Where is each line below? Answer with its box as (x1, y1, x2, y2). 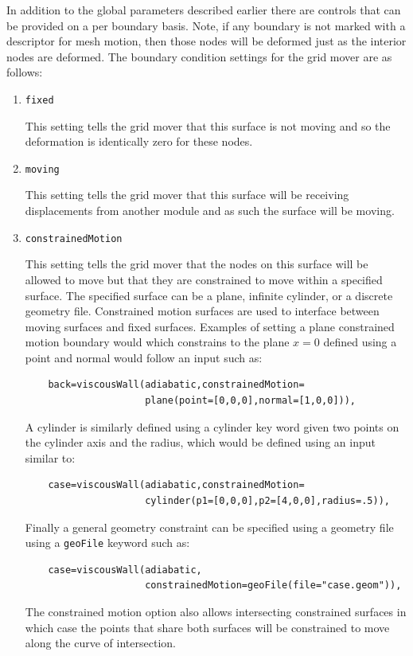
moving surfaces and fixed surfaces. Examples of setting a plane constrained (25, 318, 395, 334)
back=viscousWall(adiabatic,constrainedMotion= (48, 379, 305, 391)
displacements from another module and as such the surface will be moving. (25, 202, 395, 219)
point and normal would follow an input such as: (25, 349, 263, 365)
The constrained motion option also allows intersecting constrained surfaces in (25, 603, 407, 620)
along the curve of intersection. (25, 635, 176, 651)
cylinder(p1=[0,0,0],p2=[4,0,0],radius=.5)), (145, 495, 390, 507)
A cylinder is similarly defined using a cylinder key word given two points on (25, 418, 399, 435)
